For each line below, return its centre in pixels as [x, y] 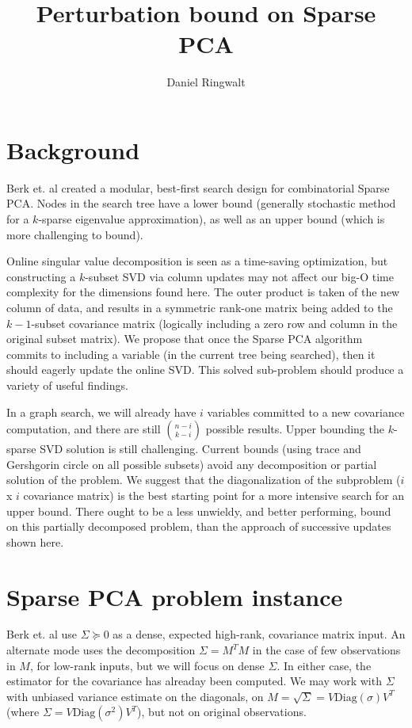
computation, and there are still [84, 429]
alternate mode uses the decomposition [101, 650]
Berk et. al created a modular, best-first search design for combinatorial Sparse [198, 187]
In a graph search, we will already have [101, 412]
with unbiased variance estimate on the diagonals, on [135, 696]
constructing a [41, 276]
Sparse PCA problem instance [175, 596]
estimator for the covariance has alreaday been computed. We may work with [194, 681]
